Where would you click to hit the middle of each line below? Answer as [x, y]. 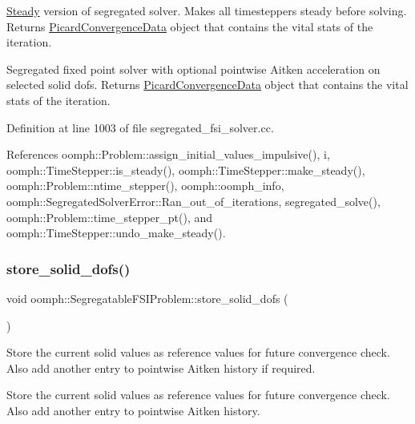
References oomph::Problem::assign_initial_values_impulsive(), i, [168, 154]
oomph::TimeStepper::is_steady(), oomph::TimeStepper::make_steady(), [186, 170]
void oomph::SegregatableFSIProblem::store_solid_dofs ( [147, 298]
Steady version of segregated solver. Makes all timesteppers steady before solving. [207, 10]
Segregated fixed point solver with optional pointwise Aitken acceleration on [193, 69]
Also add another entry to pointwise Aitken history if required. [161, 367]
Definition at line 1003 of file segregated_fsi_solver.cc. [140, 127]
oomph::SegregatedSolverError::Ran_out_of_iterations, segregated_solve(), [193, 201]
